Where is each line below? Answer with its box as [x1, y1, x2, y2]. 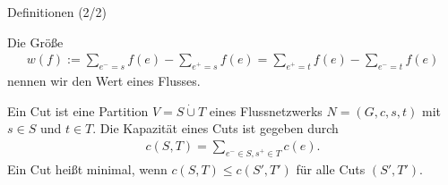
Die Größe [7, 32, 64, 51]
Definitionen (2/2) [7, 3, 108, 21]
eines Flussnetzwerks [209, 101, 323, 120]
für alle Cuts [296, 159, 366, 178]
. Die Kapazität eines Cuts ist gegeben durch [92, 119, 339, 138]
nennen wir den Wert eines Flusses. [7, 71, 201, 90]
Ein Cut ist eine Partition [7, 101, 149, 120]
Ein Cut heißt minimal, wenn [7, 159, 168, 178]
